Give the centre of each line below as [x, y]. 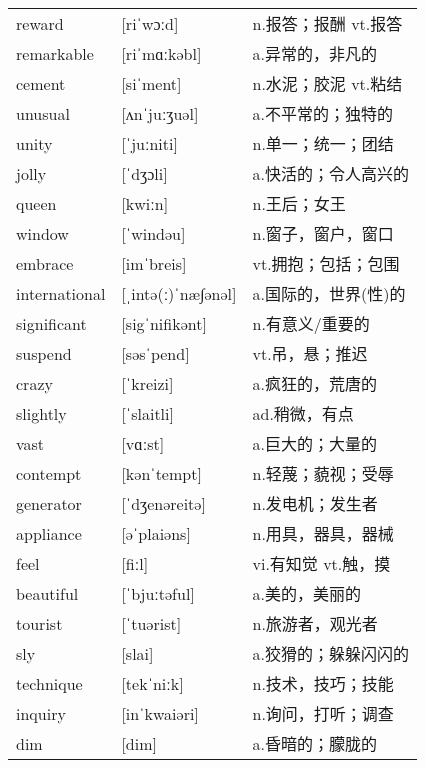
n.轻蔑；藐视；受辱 [323, 474]
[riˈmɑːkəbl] [161, 53]
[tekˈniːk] [152, 683]
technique [49, 683]
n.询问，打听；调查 [323, 714]
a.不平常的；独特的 [322, 114]
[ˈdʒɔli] [144, 173]
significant [51, 323]
